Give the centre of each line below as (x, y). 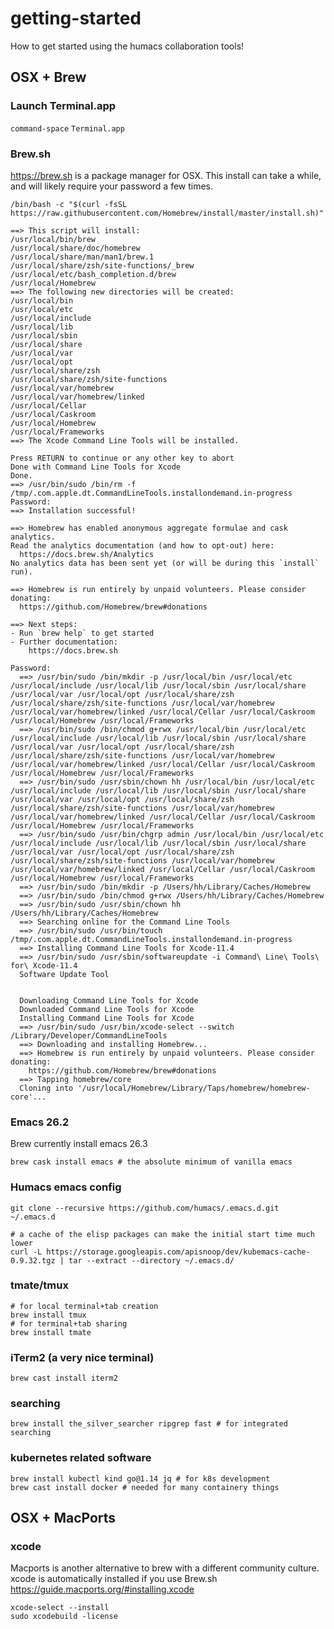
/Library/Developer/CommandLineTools (89, 1035)
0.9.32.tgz (33, 1260)
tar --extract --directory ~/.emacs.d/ (151, 1260)
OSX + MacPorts (63, 1518)
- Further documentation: (64, 642)
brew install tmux (48, 1315)
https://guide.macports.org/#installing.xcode (102, 1589)
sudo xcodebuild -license (64, 1617)
